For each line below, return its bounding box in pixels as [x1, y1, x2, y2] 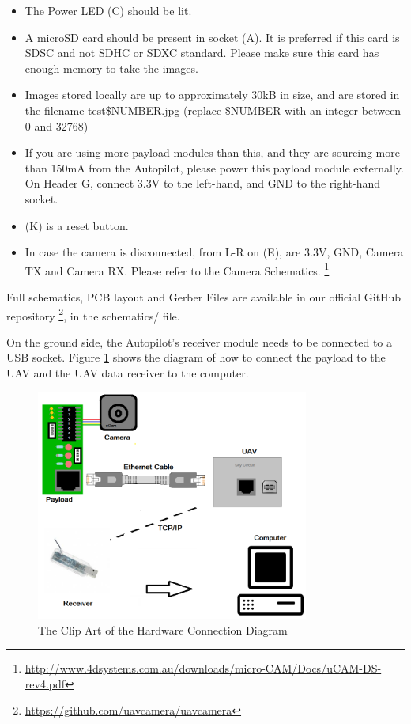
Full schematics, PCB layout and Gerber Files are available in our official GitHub [6, 288, 402, 305]
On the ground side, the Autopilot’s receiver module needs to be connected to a [6, 333, 392, 350]
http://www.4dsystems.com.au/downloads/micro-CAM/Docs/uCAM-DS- [25, 660, 382, 677]
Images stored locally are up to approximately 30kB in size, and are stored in [25, 86, 400, 103]
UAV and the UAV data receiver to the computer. [6, 365, 249, 381]
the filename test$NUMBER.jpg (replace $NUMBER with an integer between [25, 101, 402, 118]
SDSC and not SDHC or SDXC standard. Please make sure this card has [25, 44, 379, 61]
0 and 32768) [25, 117, 89, 134]
